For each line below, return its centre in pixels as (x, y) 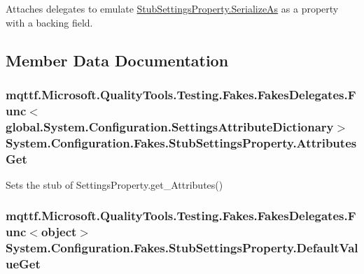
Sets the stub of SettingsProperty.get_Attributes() (114, 184)
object (59, 232)
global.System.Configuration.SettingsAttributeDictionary (170, 126)
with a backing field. (49, 22)
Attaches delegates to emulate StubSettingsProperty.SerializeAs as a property (172, 8)
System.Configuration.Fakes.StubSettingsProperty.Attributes (181, 142)
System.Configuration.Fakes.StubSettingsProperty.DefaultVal (182, 248)
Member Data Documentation (117, 60)
